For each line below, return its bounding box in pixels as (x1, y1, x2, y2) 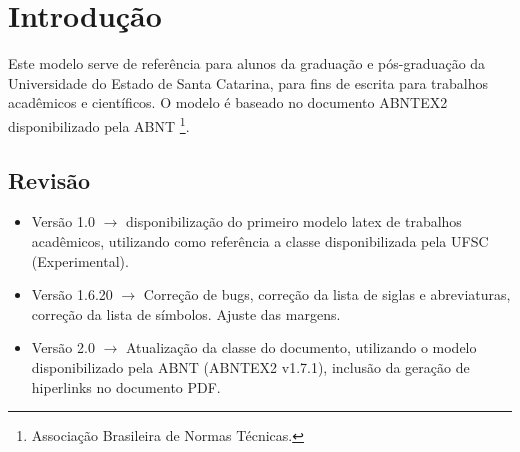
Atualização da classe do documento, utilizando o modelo (125, 337, 477, 358)
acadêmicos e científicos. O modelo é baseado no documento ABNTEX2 (8, 92, 448, 113)
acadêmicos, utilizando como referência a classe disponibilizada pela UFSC (31, 230, 489, 251)
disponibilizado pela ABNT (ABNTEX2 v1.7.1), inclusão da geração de (31, 356, 470, 377)
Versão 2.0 (31, 337, 95, 358)
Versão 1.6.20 (31, 284, 113, 305)
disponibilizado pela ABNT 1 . (8, 112, 190, 136)
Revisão (8, 164, 90, 195)
